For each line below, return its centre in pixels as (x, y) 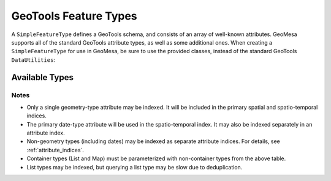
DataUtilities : (33, 60)
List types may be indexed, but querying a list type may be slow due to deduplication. (135, 167)
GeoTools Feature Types (74, 16)
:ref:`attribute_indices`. (55, 150)
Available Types (42, 77)
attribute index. (46, 133)
